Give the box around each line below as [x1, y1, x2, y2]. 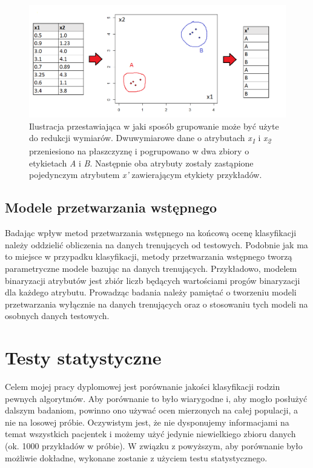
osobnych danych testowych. [5, 309, 110, 322]
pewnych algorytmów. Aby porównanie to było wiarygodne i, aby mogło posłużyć [5, 392, 308, 404]
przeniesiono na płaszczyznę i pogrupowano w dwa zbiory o [29, 145, 249, 157]
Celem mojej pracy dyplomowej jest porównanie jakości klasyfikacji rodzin [5, 380, 280, 393]
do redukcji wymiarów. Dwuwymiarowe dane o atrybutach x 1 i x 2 [29, 131, 271, 145]
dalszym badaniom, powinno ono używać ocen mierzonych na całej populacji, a [5, 404, 298, 417]
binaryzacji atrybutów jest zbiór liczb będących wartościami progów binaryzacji [5, 274, 300, 286]
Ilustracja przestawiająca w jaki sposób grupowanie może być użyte [29, 119, 279, 132]
